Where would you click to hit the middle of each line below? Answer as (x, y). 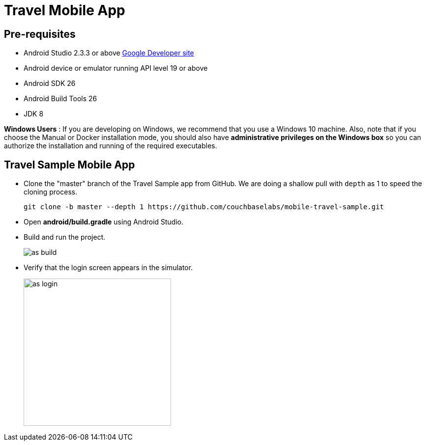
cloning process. (51, 192)
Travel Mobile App (65, 10)
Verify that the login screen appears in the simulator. (108, 268)
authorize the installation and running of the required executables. (111, 146)
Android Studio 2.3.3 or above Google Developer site (109, 53)
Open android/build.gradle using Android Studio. (104, 222)
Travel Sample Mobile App (70, 165)
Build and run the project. (65, 237)
